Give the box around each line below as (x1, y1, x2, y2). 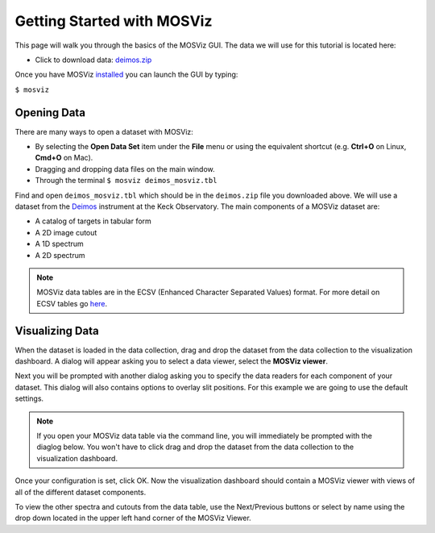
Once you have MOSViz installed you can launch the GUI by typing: (14, 69, 238, 80)
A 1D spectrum (35, 239, 84, 249)
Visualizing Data (14, 323, 100, 338)
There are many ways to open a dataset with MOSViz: (14, 127, 193, 136)
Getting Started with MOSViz (14, 12, 213, 30)
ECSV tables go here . (36, 298, 108, 308)
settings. (14, 394, 44, 403)
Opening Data (14, 106, 86, 119)
